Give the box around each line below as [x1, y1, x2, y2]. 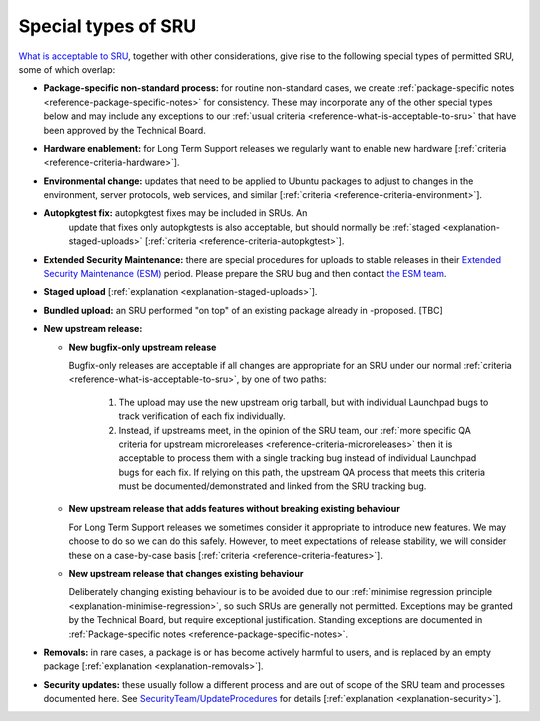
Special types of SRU [18, 15, 197, 37]
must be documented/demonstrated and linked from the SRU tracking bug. [118, 480, 427, 492]
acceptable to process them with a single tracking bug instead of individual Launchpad [118, 452, 477, 464]
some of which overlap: [18, 63, 116, 75]
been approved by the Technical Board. [43, 124, 207, 136]
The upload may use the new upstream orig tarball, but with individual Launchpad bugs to [118, 396, 489, 408]
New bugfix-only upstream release [68, 341, 217, 353]
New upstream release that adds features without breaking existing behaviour [68, 503, 400, 515]
